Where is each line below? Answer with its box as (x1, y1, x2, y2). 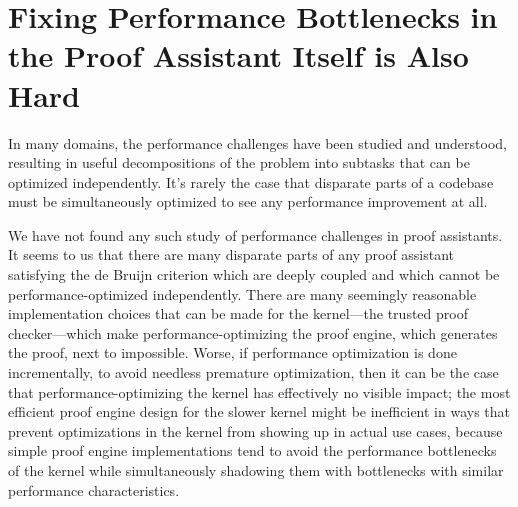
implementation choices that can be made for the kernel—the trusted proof (8, 303, 468, 324)
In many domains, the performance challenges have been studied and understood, (8, 132, 507, 153)
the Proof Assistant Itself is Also (8, 35, 469, 76)
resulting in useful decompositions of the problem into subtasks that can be (8, 152, 470, 173)
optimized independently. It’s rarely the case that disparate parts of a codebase (8, 171, 494, 192)
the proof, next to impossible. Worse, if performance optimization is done (8, 342, 457, 363)
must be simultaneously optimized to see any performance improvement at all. (8, 191, 488, 212)
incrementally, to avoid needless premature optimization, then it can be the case (8, 362, 499, 383)
